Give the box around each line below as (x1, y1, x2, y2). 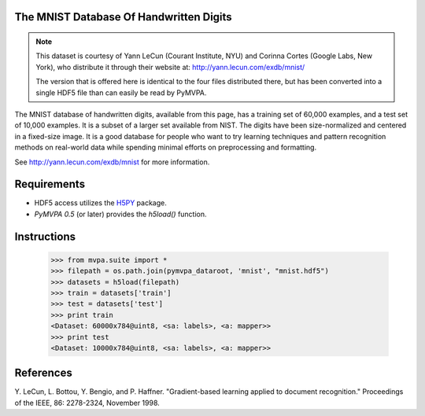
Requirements (14, 178, 86, 191)
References (14, 366, 72, 380)
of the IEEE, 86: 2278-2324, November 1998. (14, 398, 161, 407)
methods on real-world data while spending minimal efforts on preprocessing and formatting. (14, 142, 317, 153)
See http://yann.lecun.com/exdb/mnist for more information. (14, 157, 210, 167)
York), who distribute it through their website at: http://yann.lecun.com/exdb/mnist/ (35, 62, 305, 72)
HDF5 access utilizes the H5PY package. (34, 198, 167, 208)
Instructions (14, 230, 76, 243)
